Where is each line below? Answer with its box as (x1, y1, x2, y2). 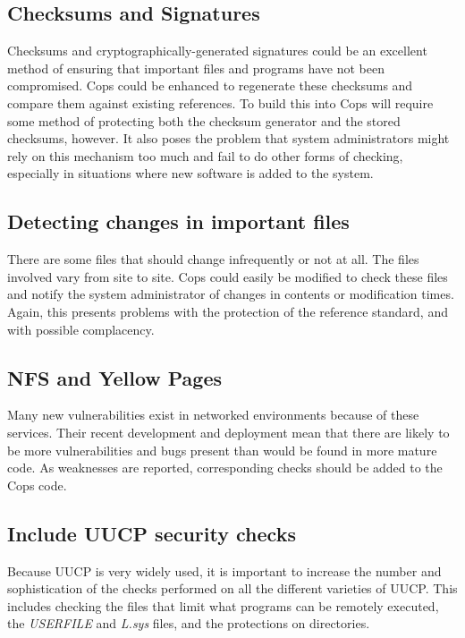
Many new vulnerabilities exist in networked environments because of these (7, 405, 419, 424)
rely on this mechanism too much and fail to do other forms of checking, (7, 146, 403, 165)
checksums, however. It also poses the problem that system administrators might (7, 129, 450, 148)
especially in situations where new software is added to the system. (7, 164, 374, 183)
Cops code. (7, 475, 67, 494)
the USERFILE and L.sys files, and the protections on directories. (7, 614, 370, 633)
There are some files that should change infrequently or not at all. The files (7, 250, 419, 268)
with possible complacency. (7, 319, 155, 338)
